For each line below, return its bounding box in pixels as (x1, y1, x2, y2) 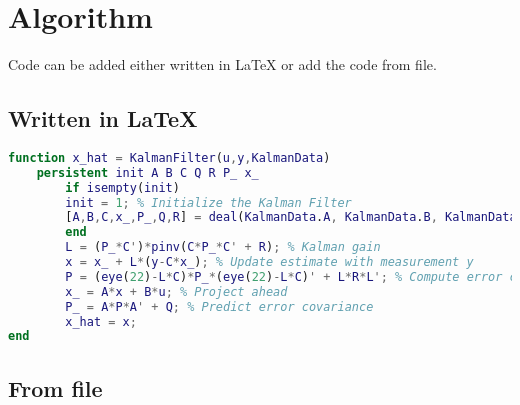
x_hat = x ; (65, 314, 137, 329)
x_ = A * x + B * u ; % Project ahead (65, 284, 288, 299)
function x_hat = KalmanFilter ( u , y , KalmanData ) (8, 150, 331, 165)
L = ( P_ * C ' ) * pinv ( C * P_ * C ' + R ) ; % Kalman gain (65, 240, 381, 255)
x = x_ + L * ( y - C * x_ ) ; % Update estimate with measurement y (65, 255, 474, 270)
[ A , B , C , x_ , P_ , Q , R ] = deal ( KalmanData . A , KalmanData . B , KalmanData (65, 210, 517, 225)
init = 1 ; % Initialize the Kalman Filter (65, 195, 352, 210)
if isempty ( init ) (65, 180, 180, 195)
